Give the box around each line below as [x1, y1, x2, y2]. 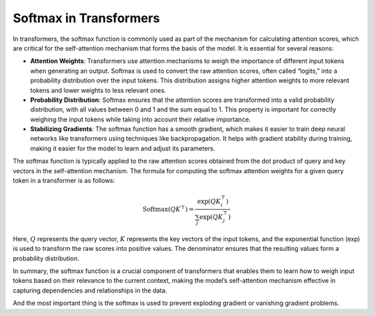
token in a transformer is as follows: [12, 177, 115, 185]
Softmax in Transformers [12, 10, 160, 26]
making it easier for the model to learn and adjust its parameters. [30, 144, 215, 152]
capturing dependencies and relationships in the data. [12, 286, 167, 295]
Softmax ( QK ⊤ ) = [142, 204, 194, 213]
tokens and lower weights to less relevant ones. [30, 86, 167, 94]
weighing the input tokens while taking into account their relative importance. [30, 115, 251, 123]
